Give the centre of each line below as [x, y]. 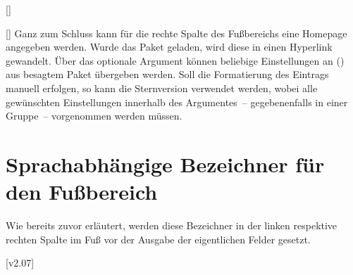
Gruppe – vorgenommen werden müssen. [94, 116]
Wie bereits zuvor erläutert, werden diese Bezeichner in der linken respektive [172, 225]
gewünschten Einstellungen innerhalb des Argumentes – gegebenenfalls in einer [177, 102]
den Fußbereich [82, 192]
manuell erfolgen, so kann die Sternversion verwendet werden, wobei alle [162, 88]
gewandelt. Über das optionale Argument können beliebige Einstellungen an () [175, 60]
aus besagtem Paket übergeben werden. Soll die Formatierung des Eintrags [167, 74]
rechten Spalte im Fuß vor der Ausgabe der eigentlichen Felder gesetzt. [158, 239]
